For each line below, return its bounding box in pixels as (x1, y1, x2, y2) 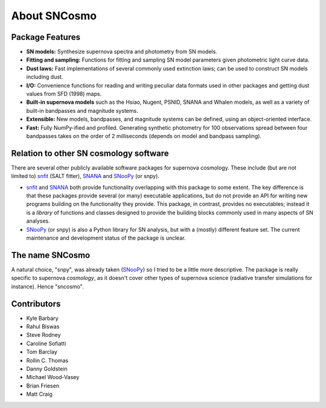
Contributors (11, 299, 61, 309)
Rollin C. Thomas (26, 357, 69, 364)
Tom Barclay (26, 348, 57, 355)
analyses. (26, 217, 51, 225)
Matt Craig (26, 390, 53, 398)
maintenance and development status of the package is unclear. (26, 234, 186, 241)
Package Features (11, 32, 81, 42)
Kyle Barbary (26, 314, 59, 322)
